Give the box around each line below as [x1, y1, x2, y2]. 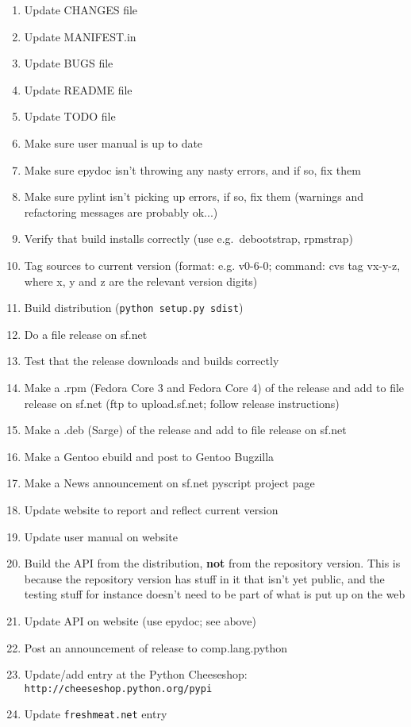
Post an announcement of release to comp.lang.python [24, 639, 288, 656]
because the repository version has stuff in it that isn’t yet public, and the [24, 570, 385, 587]
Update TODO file [24, 108, 116, 125]
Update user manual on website [24, 528, 178, 544]
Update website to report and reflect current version [24, 501, 278, 517]
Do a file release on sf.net [24, 325, 148, 342]
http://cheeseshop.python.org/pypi [24, 683, 213, 694]
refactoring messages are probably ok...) [24, 203, 218, 220]
